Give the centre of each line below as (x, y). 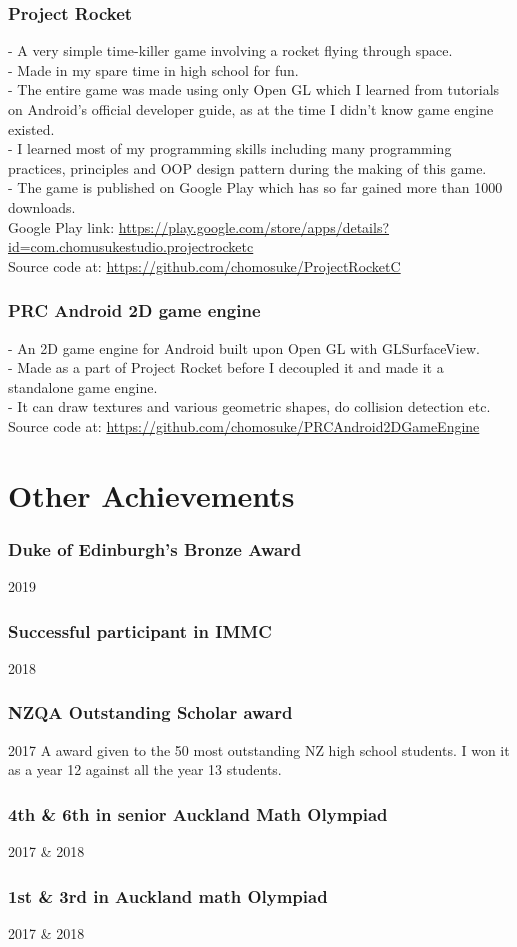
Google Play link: (61, 226)
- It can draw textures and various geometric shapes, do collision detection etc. (249, 406)
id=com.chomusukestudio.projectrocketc (131, 246)
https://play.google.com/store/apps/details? (254, 226)
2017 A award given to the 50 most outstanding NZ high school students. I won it (259, 749)
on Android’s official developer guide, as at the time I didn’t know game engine (251, 109)
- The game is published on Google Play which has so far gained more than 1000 (255, 187)
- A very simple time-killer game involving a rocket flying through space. (230, 50)
